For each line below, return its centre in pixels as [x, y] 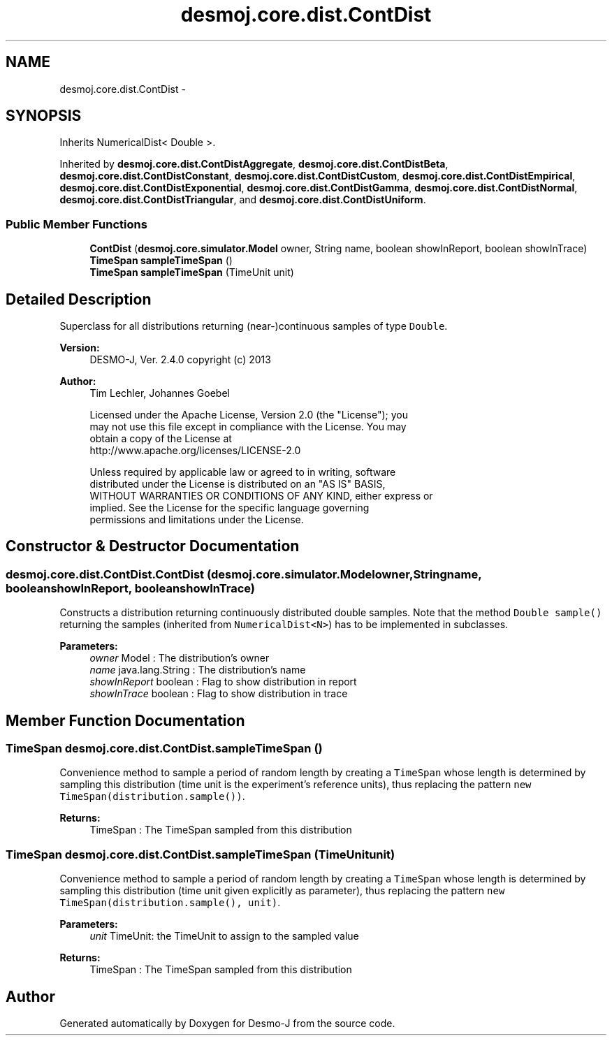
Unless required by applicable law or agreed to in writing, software [243, 472]
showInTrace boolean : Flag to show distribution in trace [219, 694]
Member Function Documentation [125, 720]
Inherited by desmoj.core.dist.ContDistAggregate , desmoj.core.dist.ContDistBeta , [254, 164]
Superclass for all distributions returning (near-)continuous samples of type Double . [254, 326]
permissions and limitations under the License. [197, 520]
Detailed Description [79, 299]
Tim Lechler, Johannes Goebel [160, 393]
